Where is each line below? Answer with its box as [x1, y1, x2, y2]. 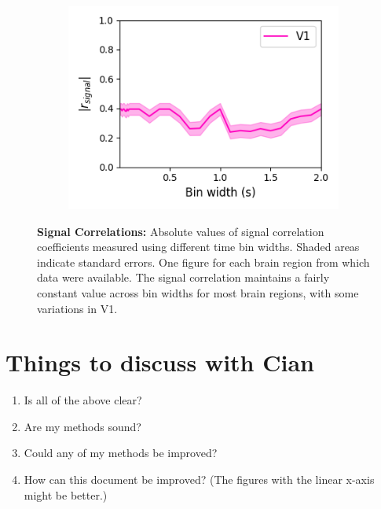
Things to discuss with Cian [5, 346, 314, 378]
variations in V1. [37, 300, 118, 316]
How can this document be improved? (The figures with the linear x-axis [24, 471, 375, 488]
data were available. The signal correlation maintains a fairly [37, 269, 330, 286]
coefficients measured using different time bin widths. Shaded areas [37, 238, 360, 255]
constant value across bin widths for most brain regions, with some [37, 284, 359, 301]
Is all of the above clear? [24, 392, 142, 408]
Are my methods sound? [24, 418, 141, 434]
